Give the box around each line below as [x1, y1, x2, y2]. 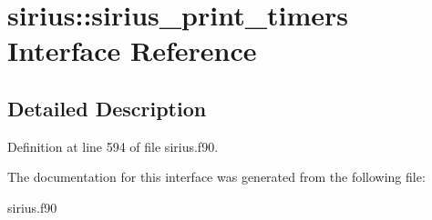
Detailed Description [7, 94, 207, 122]
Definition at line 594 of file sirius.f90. [7, 136, 219, 155]
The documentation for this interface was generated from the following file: [7, 167, 426, 186]
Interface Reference [7, 32, 257, 69]
